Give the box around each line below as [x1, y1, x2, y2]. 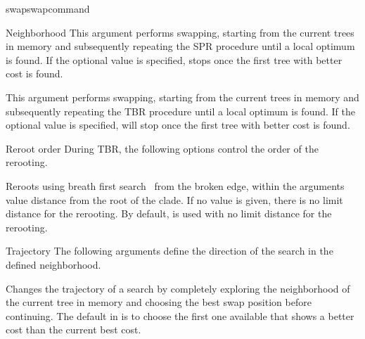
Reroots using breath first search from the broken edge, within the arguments [6, 178, 345, 193]
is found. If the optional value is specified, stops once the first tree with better [6, 52, 342, 67]
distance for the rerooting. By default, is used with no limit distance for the [6, 206, 332, 221]
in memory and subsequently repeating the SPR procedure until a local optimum [6, 39, 355, 53]
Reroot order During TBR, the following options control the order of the [6, 141, 319, 155]
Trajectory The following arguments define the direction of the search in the [6, 243, 333, 258]
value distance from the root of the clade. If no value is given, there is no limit [6, 192, 343, 207]
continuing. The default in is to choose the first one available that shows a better [6, 308, 354, 323]
